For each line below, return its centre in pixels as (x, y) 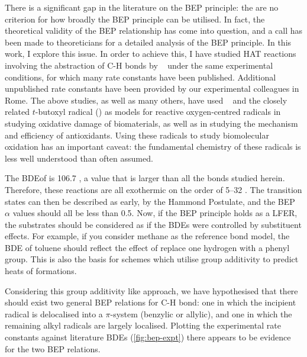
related (17, 112)
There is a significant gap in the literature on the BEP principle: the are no (142, 7)
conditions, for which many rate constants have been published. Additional (140, 77)
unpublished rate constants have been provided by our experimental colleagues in (152, 89)
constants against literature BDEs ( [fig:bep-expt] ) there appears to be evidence (148, 337)
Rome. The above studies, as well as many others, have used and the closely (146, 100)
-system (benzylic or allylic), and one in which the (201, 313)
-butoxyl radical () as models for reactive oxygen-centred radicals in (158, 112)
